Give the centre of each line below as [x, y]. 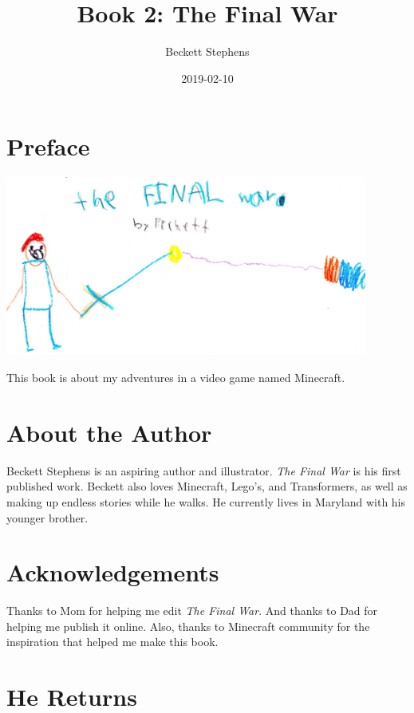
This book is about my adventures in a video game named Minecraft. [176, 378]
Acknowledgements [113, 572]
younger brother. [47, 517]
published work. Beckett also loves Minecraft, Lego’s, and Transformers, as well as [207, 486]
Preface [48, 146]
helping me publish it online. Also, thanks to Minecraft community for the [188, 626]
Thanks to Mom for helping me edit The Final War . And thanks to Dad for [192, 611]
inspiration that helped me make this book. [112, 642]
